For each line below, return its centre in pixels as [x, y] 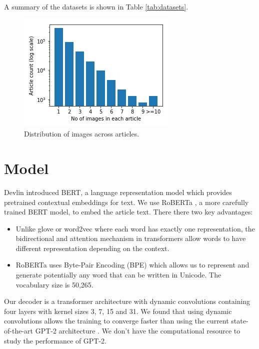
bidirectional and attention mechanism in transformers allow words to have [131, 238]
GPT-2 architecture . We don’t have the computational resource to [138, 331]
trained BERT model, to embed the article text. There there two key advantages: [128, 212]
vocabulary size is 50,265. [54, 284]
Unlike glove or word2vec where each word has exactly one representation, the [135, 228]
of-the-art [18, 331]
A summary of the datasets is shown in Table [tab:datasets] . [96, 6]
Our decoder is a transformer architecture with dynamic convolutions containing [127, 301]
